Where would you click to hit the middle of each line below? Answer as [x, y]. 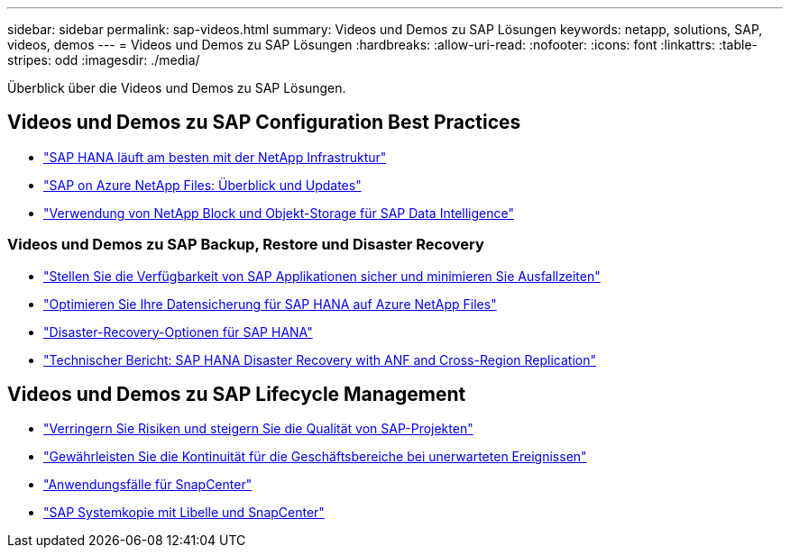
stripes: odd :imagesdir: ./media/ [104, 60]
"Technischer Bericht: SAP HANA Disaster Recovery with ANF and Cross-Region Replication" [320, 359]
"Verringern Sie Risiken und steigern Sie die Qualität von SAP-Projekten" [258, 429]
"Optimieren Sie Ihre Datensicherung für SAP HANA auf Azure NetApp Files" [270, 304]
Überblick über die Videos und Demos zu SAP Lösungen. [177, 88]
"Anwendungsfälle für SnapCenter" [148, 485]
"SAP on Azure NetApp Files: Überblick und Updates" [202, 185]
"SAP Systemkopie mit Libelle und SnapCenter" [184, 513]
